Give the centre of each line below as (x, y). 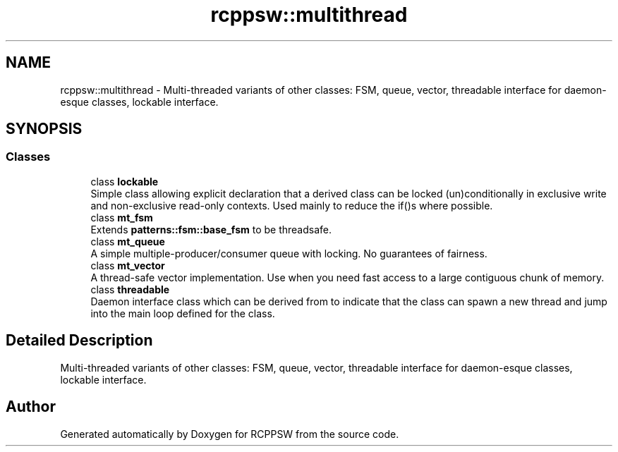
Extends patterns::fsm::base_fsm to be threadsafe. (211, 229)
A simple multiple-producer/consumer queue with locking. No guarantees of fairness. (289, 253)
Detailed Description (79, 341)
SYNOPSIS (44, 129)
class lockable (125, 181)
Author (31, 407)
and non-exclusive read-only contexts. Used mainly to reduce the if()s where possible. (292, 205)
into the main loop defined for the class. (183, 313)
